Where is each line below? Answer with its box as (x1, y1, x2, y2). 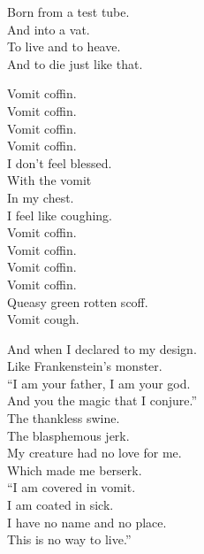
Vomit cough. (7, 310, 79, 328)
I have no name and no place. (7, 512, 167, 531)
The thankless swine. (7, 409, 120, 427)
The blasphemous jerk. (7, 426, 130, 444)
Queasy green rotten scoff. (7, 292, 148, 311)
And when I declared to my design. (7, 339, 197, 358)
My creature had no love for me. (7, 443, 182, 462)
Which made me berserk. (7, 460, 142, 479)
